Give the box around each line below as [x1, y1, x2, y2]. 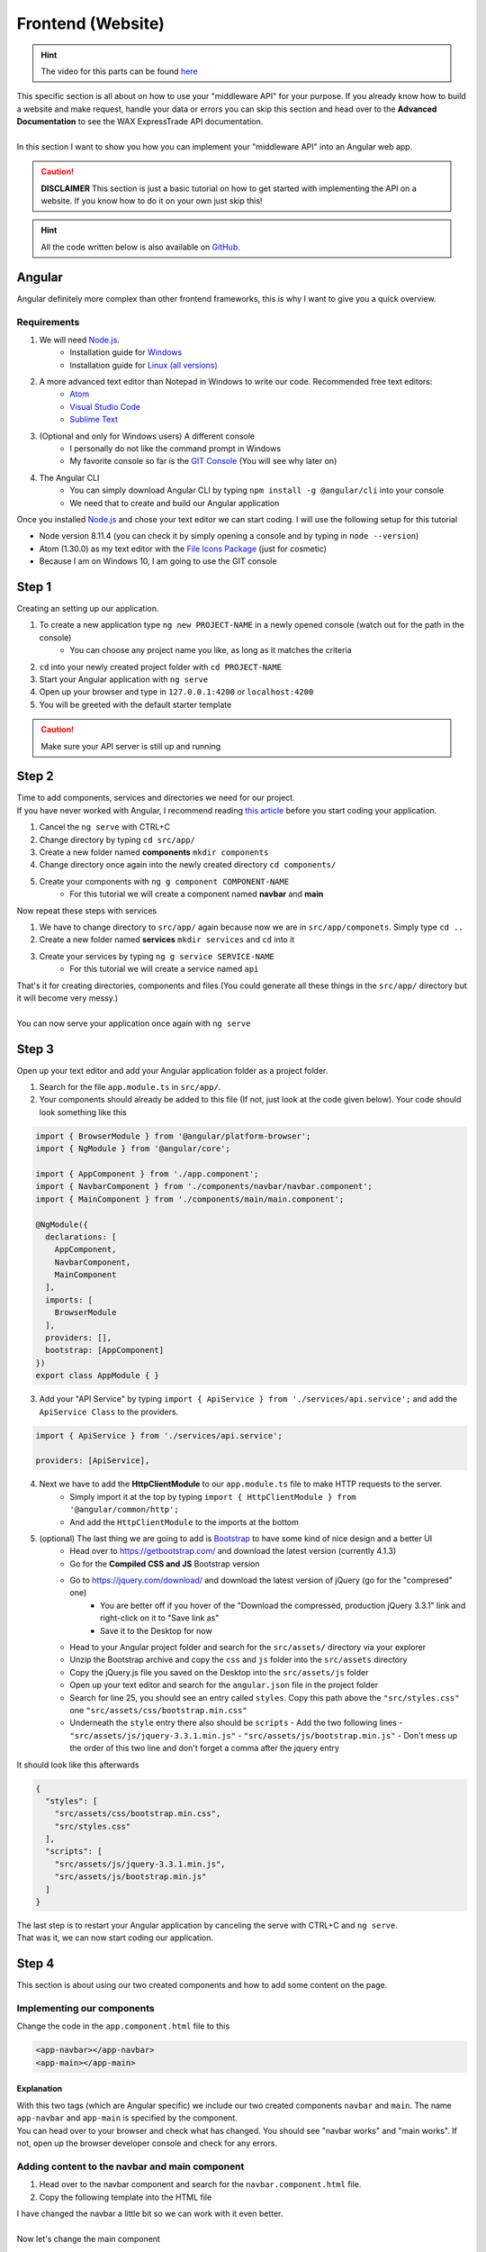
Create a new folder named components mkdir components [39, 847, 269, 858]
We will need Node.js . [39, 334, 121, 345]
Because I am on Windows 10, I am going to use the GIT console [39, 556, 278, 567]
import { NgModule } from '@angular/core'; [35, 1144, 231, 1154]
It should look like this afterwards [16, 1759, 139, 1770]
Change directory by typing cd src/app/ [39, 834, 195, 845]
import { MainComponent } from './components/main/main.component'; [35, 1194, 345, 1204]
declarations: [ [45, 1231, 117, 1242]
